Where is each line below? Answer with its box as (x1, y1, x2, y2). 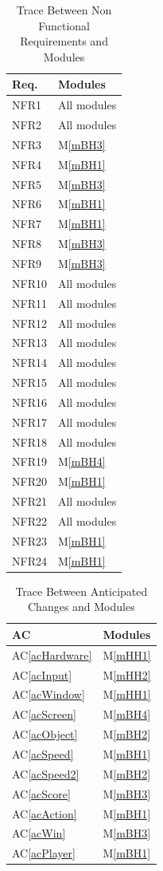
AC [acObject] (12, 726, 78, 743)
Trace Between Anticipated (15, 582, 148, 599)
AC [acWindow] (12, 686, 85, 703)
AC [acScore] (12, 785, 71, 802)
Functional (38, 17, 90, 33)
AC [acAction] (12, 805, 77, 822)
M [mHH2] (103, 666, 151, 683)
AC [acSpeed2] (12, 765, 80, 782)
